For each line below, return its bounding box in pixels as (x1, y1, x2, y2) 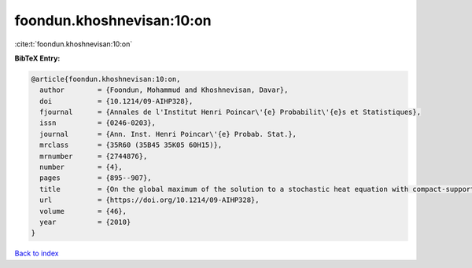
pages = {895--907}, (39, 174, 153, 182)
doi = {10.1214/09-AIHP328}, (39, 97, 194, 105)
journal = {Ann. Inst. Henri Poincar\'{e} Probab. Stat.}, (39, 130, 297, 138)
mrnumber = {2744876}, (39, 152, 148, 160)
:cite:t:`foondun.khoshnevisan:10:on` (14, 39, 133, 49)
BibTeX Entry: (14, 53, 61, 63)
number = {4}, (39, 163, 124, 172)
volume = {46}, (39, 207, 127, 215)
